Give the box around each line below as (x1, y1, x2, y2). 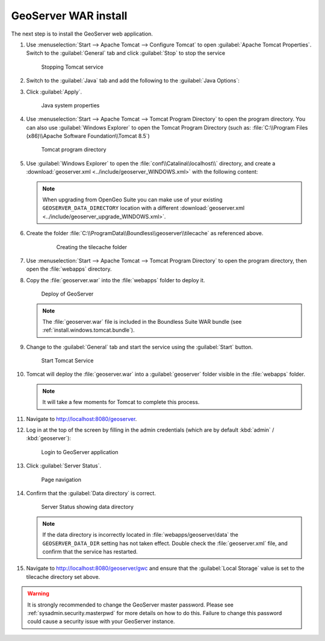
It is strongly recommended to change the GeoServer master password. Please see (27, 601, 234, 608)
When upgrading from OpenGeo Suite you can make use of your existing (42, 196, 223, 203)
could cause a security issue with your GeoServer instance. (27, 618, 175, 625)
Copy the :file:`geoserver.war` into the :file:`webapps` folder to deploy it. (26, 276, 205, 283)
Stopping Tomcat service (41, 63, 104, 71)
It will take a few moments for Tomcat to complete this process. (42, 399, 200, 406)
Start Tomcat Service (41, 357, 94, 364)
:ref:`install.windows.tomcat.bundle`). (42, 326, 135, 334)
